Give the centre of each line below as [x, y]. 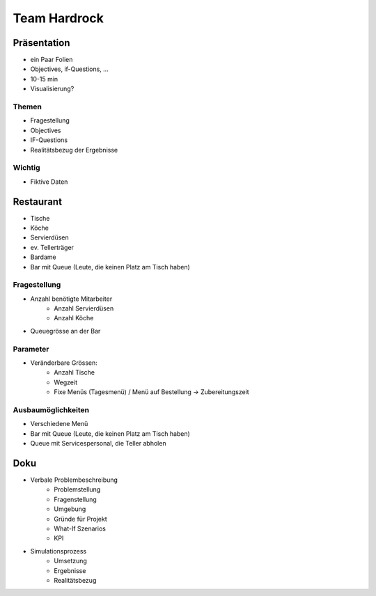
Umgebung [70, 509]
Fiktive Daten [49, 182]
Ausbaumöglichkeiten [51, 409]
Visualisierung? [52, 89]
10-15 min [44, 79]
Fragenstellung [75, 499]
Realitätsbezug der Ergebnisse [74, 150]
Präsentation [41, 43]
